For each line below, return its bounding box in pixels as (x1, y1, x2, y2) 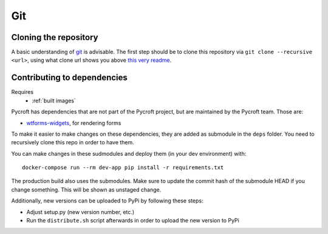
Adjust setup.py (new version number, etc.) (26, 208, 135, 215)
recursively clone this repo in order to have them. (11, 139, 135, 146)
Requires (11, 89, 33, 96)
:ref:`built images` (32, 97, 76, 104)
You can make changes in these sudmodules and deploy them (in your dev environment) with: (11, 150, 247, 157)
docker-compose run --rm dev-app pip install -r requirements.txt (22, 164, 224, 171)
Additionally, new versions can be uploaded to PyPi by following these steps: (11, 197, 203, 204)
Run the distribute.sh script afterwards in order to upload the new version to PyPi (26, 217, 239, 224)
